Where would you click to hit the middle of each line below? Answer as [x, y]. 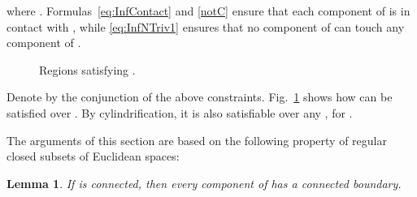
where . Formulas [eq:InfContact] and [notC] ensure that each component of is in [208, 11]
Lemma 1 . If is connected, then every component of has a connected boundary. [204, 183]
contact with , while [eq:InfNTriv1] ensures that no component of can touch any [206, 26]
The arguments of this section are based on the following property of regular [197, 140]
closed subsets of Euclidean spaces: [93, 156]
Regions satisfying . [87, 69]
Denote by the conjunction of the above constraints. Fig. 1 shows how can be [200, 97]
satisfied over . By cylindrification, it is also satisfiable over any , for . [180, 112]
